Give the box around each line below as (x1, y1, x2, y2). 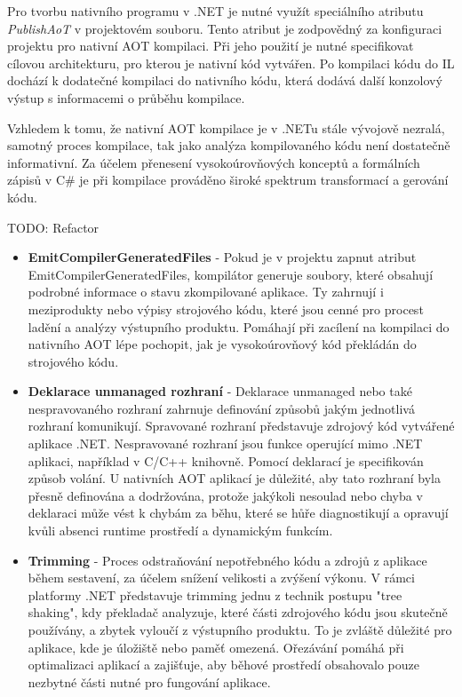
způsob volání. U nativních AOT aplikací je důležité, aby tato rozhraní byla (28, 469, 441, 487)
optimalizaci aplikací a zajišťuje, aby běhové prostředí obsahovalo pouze (28, 655, 419, 674)
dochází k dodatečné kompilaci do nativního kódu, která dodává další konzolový (7, 71, 442, 90)
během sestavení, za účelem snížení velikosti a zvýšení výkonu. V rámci (28, 568, 415, 587)
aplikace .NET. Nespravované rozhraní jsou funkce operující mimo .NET (28, 434, 423, 453)
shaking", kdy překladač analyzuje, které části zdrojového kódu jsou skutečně (28, 603, 448, 622)
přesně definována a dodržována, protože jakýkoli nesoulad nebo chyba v (28, 486, 423, 504)
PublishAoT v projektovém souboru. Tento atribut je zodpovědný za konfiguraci (7, 19, 442, 37)
